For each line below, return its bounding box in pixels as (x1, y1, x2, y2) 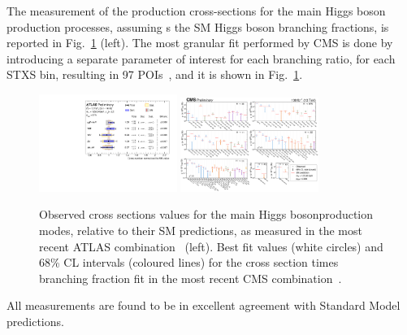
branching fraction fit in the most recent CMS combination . (39, 269, 342, 286)
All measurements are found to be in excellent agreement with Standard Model (6, 297, 401, 314)
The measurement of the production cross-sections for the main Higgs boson (6, 2, 386, 19)
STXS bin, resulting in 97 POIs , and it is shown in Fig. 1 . (6, 66, 303, 83)
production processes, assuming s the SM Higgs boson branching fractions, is (6, 18, 389, 35)
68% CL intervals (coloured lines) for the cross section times (39, 254, 339, 271)
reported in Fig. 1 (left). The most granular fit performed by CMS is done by (6, 34, 393, 51)
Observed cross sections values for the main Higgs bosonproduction (39, 206, 374, 223)
